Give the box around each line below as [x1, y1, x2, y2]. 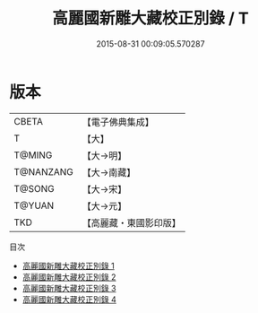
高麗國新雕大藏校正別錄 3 [21, 283, 116, 293]
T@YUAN [13, 199, 55, 212]
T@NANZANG [13, 165, 74, 178]
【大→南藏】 [82, 166, 136, 178]
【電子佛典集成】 [82, 116, 155, 128]
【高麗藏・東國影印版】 [82, 216, 182, 229]
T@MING [13, 149, 53, 161]
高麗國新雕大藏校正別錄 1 [21, 260, 115, 271]
